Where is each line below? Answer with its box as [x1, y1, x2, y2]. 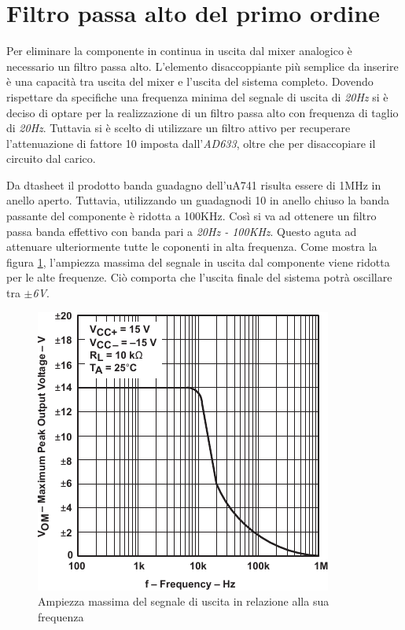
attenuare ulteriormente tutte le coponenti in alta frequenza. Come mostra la [6, 238, 377, 255]
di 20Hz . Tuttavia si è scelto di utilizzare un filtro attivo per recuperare [6, 120, 351, 136]
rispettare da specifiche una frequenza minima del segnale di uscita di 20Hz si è [6, 88, 388, 105]
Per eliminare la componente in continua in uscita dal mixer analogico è [6, 42, 352, 59]
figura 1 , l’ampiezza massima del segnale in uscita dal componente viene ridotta [6, 253, 390, 270]
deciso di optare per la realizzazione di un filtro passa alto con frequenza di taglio [6, 104, 399, 120]
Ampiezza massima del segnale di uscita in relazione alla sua [38, 593, 330, 610]
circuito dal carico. [6, 150, 96, 167]
